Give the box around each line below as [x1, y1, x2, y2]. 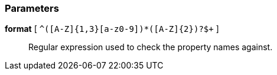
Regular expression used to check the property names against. [28, 42, 273, 53]
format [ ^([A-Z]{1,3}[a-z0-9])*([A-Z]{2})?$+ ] [5, 24, 219, 34]
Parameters [5, 2, 59, 14]
